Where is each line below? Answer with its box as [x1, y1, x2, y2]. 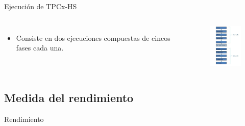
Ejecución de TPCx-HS [4, 1, 77, 11]
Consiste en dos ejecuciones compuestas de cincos [16, 32, 170, 43]
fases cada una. [16, 42, 64, 53]
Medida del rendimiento [4, 89, 134, 105]
